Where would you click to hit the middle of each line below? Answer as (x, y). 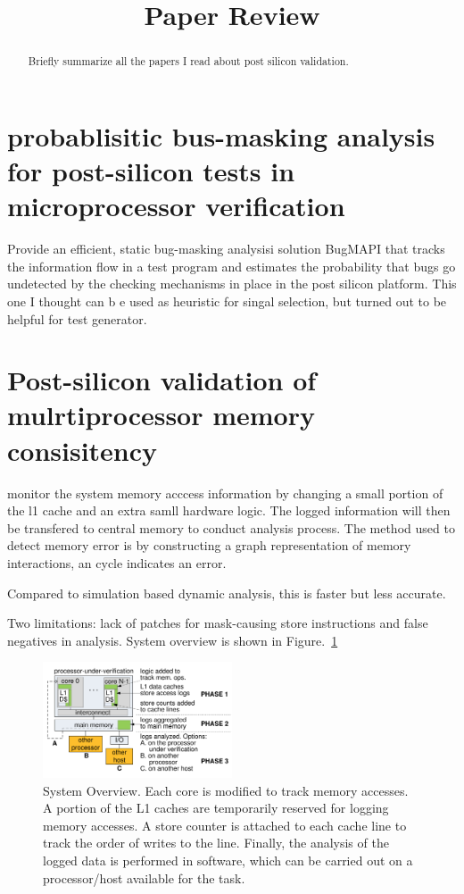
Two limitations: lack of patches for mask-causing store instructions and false (218, 623)
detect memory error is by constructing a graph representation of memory (209, 545)
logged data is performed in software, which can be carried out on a (228, 860)
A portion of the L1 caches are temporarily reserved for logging (216, 808)
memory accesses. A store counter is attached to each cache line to (225, 825)
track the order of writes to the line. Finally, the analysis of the (216, 843)
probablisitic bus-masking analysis (221, 135)
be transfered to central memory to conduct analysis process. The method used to (231, 527)
